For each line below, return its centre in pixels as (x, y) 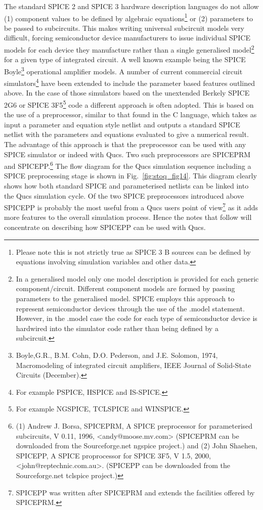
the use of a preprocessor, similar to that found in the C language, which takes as (130, 114)
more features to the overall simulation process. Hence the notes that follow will (128, 217)
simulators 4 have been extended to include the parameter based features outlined (129, 82)
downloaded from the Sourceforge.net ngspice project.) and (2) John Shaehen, (137, 446)
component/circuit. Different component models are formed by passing (125, 288)
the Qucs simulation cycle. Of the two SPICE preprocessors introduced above (124, 195)
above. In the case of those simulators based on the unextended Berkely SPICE (127, 93)
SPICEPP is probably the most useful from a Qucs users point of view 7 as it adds (131, 206)
